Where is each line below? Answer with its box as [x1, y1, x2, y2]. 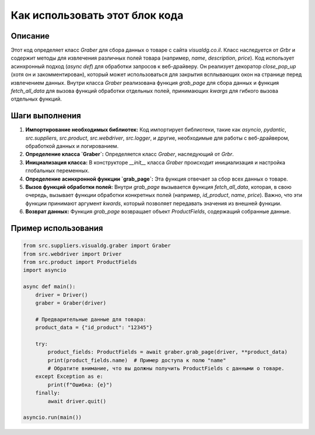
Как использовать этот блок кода [10, 9, 184, 22]
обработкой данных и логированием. [25, 143, 119, 150]
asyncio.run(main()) [23, 414, 82, 421]
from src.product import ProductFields [23, 259, 137, 265]
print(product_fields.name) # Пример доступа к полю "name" [47, 357, 226, 364]
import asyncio [23, 267, 66, 274]
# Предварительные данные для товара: [35, 316, 146, 323]
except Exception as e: [35, 373, 103, 380]
